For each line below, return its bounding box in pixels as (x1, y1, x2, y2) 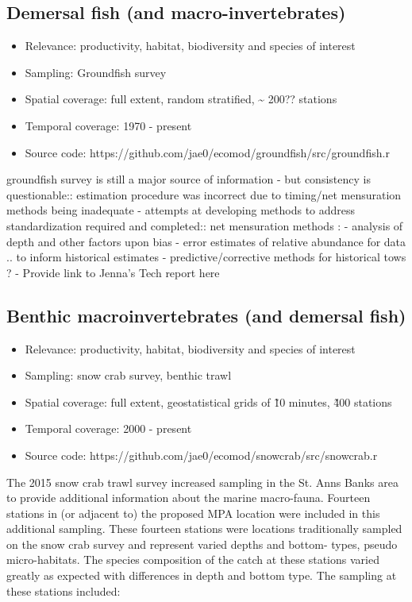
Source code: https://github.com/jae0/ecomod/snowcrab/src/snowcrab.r (25, 446, 378, 463)
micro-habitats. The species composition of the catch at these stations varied (6, 551, 379, 568)
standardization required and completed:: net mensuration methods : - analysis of (6, 217, 403, 233)
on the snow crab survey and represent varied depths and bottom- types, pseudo (6, 535, 398, 552)
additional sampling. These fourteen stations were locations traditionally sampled (6, 520, 402, 537)
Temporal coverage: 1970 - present (25, 117, 192, 133)
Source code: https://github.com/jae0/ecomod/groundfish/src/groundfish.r (25, 144, 390, 160)
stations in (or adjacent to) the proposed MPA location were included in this (6, 504, 380, 521)
